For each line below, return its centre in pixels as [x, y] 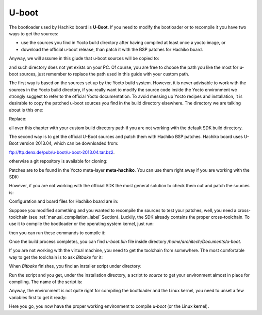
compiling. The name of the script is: [46, 282]
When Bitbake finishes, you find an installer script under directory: [75, 266]
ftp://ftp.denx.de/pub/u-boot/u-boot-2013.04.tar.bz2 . [62, 152]
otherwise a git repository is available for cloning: [58, 161]
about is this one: [26, 110]
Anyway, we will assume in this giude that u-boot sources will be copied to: [84, 59]
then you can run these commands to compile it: [57, 233]
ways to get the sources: [33, 33]
